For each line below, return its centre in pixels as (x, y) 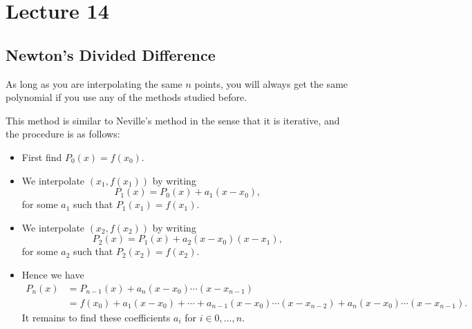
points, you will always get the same (271, 83)
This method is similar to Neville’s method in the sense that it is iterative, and (173, 120)
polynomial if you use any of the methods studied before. (126, 97)
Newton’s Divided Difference (111, 54)
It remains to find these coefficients (96, 317)
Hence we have (53, 274)
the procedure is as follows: (63, 134)
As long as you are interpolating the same (94, 83)
